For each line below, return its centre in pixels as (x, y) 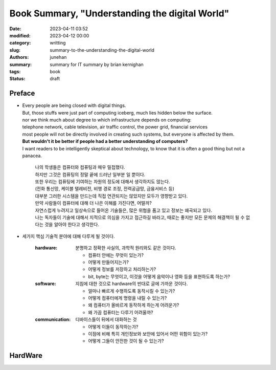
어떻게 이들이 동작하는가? (113, 327)
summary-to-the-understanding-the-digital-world (102, 50)
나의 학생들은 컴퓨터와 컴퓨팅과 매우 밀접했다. (80, 167)
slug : (15, 50)
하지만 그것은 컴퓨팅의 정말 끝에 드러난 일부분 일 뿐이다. (90, 175)
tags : (15, 71)
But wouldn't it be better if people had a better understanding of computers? (105, 141)
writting (58, 43)
